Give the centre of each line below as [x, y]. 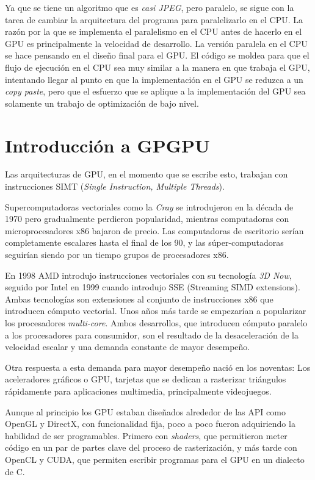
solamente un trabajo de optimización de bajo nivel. [102, 103]
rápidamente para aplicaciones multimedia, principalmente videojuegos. [138, 391]
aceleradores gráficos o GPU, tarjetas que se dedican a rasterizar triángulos [146, 379]
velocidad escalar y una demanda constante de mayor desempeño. [128, 347]
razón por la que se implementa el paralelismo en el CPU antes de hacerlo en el [154, 31]
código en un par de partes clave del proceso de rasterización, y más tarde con [151, 447]
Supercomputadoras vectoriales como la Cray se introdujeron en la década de [149, 206]
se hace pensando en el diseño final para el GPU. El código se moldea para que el [157, 55]
